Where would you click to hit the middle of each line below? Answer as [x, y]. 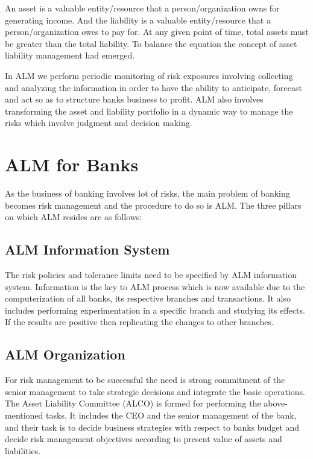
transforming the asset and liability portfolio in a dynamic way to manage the [149, 111]
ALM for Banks [72, 164]
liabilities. [23, 450]
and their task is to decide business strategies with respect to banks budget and [152, 427]
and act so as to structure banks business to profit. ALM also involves [134, 99]
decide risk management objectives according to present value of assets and [144, 439]
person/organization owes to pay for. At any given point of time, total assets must [157, 32]
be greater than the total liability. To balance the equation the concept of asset [151, 43]
